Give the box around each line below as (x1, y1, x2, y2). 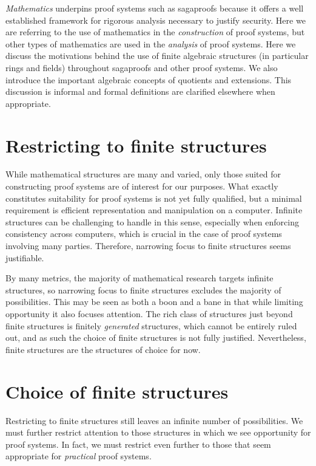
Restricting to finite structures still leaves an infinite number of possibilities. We (5, 414, 303, 427)
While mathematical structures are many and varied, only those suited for (5, 168, 281, 180)
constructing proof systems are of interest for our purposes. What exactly (5, 180, 278, 193)
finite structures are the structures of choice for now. (5, 343, 201, 355)
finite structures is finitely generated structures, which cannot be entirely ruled (5, 319, 297, 332)
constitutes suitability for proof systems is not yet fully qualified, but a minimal (5, 191, 302, 204)
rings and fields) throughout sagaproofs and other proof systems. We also (5, 61, 278, 74)
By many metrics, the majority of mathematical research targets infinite (5, 272, 274, 284)
